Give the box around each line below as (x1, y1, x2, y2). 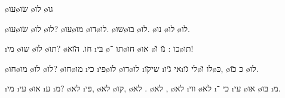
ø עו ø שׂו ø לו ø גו (5, 2, 53, 14)
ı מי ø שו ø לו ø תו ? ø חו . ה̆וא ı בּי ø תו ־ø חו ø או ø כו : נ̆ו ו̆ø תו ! (5, 42, 194, 55)
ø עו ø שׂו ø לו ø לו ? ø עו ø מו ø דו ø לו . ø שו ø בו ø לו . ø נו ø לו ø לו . (5, 22, 190, 34)
